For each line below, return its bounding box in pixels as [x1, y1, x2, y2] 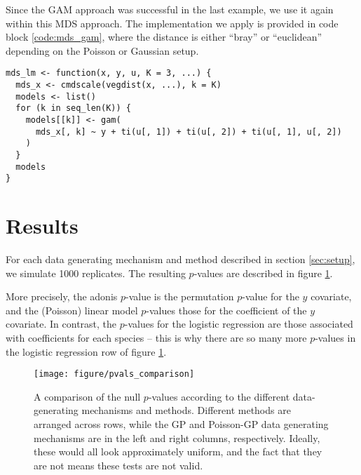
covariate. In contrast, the [6, 316, 117, 331]
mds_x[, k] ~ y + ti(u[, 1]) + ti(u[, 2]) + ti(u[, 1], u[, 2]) [35, 126, 342, 137]
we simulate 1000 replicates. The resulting [6, 265, 186, 280]
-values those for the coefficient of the [146, 302, 307, 317]
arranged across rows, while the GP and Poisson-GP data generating [34, 417, 329, 431]
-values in [315, 330, 356, 345]
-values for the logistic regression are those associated [124, 316, 353, 331]
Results [6, 211, 79, 240]
